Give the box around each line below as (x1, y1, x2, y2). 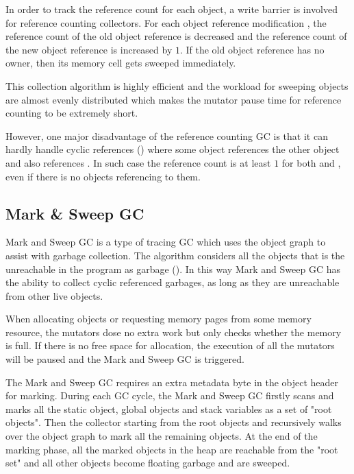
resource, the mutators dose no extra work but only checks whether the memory (5, 324, 342, 339)
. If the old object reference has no (179, 42, 325, 56)
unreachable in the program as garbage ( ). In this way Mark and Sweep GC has (5, 261, 340, 276)
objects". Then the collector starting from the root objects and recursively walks (5, 415, 342, 429)
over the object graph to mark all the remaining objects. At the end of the (5, 429, 318, 443)
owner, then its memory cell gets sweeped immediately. (5, 56, 236, 70)
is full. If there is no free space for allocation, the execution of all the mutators (5, 338, 335, 353)
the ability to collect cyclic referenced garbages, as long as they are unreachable (5, 275, 340, 289)
